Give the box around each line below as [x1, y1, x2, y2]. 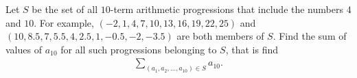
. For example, [34, 15, 94, 29]
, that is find [225, 42, 279, 56]
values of [5, 42, 42, 56]
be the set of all [32, 2, 98, 16]
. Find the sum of [273, 29, 347, 43]
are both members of [176, 29, 264, 43]
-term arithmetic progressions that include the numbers [110, 2, 343, 16]
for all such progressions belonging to [60, 42, 217, 56]
